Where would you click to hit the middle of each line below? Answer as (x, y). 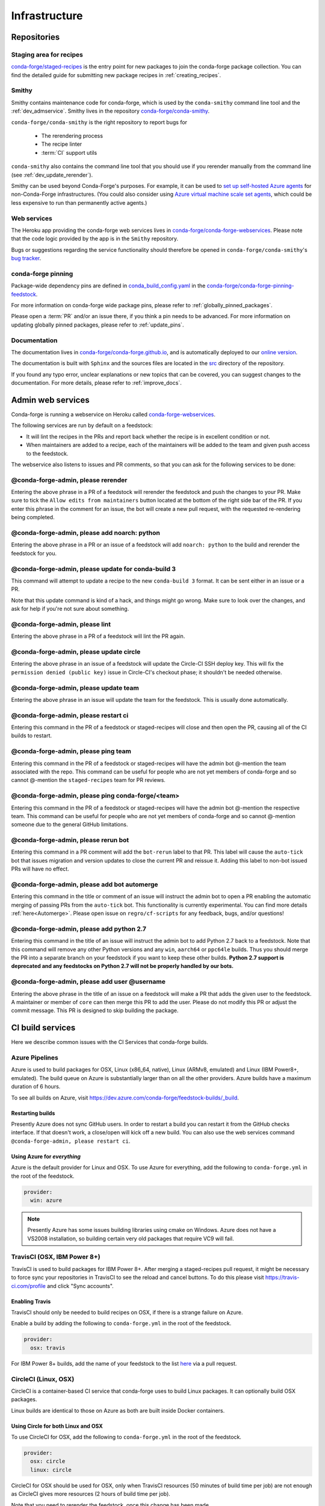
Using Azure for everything (46, 1156)
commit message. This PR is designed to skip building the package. (95, 1011)
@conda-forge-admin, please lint (61, 624)
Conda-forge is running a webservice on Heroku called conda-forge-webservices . (113, 414)
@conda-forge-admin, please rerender (69, 480)
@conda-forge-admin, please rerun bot (70, 840)
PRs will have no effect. (40, 869)
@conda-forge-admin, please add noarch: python (86, 533)
